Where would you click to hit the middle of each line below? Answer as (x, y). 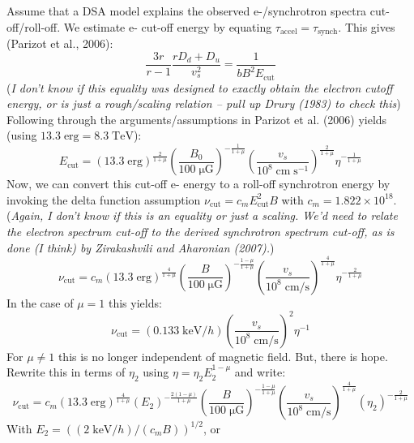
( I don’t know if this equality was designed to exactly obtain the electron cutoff (200, 87)
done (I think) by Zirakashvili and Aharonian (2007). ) (141, 247)
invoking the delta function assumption (104, 199)
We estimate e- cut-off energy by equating (168, 26)
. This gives (367, 26)
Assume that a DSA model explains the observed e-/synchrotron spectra (187, 11)
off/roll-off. (34, 26)
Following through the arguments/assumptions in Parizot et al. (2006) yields (197, 119)
